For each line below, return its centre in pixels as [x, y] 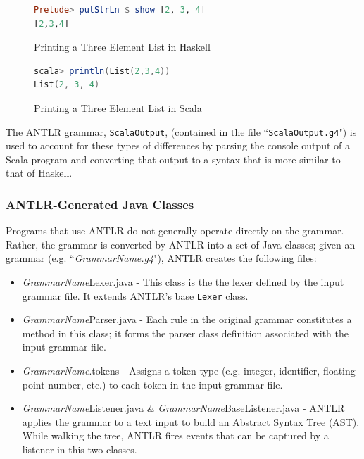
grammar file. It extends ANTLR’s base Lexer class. [135, 295]
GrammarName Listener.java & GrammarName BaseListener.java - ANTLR [183, 408]
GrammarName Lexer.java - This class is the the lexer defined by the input [183, 282]
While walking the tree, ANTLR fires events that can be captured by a [175, 435]
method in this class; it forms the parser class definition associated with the [185, 333]
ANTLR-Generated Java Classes [100, 204]
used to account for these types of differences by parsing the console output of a [178, 145]
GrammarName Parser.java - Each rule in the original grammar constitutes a [187, 319]
